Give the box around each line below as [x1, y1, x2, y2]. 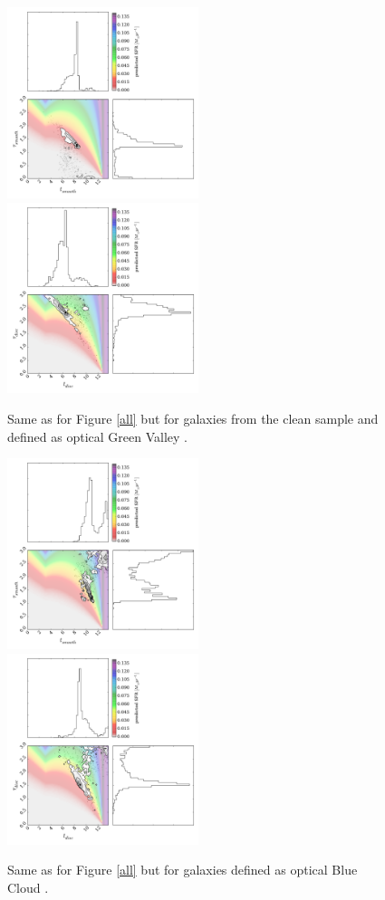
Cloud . [7, 877, 49, 896]
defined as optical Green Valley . [7, 426, 188, 445]
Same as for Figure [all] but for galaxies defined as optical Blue [7, 860, 358, 879]
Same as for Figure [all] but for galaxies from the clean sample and [7, 409, 379, 428]
